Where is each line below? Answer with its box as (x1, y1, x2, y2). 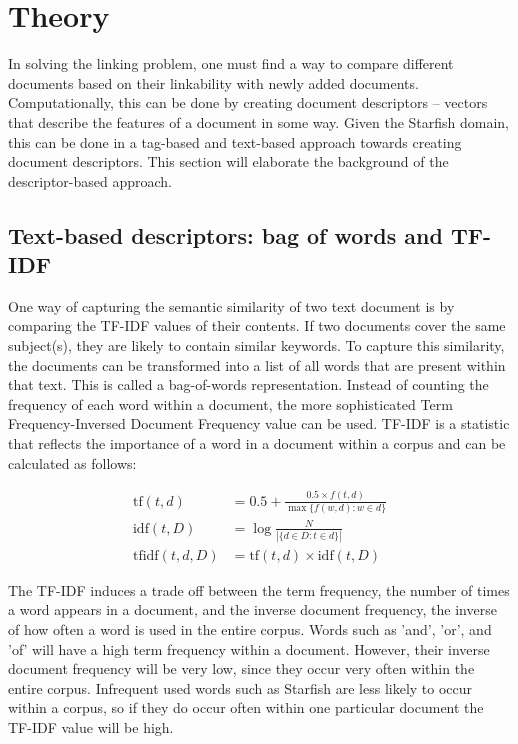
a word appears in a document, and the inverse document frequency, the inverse (8, 599, 497, 620)
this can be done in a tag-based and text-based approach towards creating (8, 131, 462, 152)
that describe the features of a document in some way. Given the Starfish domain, (8, 111, 510, 132)
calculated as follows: (8, 452, 137, 473)
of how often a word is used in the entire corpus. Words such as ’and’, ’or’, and (8, 619, 492, 640)
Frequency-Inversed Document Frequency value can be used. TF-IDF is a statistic (8, 413, 510, 434)
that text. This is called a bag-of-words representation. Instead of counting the (8, 374, 489, 395)
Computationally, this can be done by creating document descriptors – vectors (8, 92, 488, 113)
